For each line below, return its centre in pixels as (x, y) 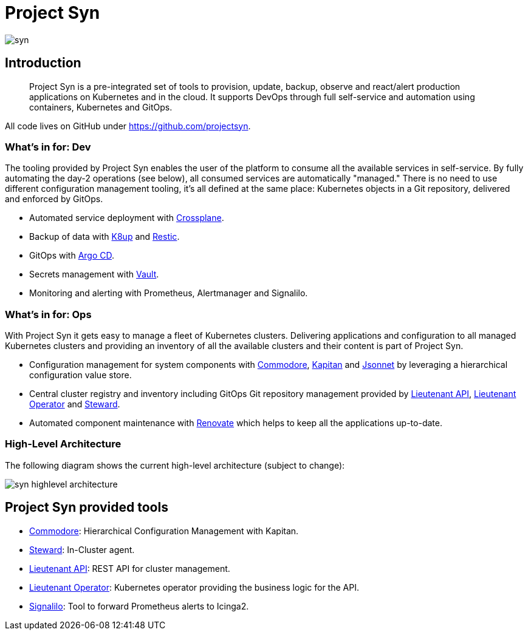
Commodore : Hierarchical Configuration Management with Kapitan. (164, 531)
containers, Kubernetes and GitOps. (101, 107)
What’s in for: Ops (48, 314)
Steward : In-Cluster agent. (82, 549)
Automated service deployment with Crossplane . (127, 218)
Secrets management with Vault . (94, 274)
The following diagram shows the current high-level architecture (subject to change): (175, 465)
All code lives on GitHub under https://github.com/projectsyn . (128, 126)
